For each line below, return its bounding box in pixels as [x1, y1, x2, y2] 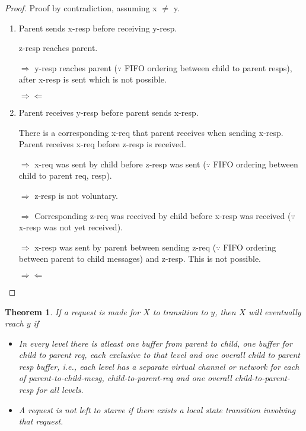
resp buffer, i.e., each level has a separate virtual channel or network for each [18, 360, 299, 372]
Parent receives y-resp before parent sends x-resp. [18, 106, 199, 118]
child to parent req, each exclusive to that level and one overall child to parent [18, 348, 300, 361]
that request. [18, 415, 63, 427]
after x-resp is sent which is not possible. [18, 73, 167, 85]
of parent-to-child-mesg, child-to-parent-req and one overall [18, 372, 232, 384]
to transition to [152, 305, 208, 318]
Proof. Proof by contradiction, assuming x [5, 2, 157, 14]
